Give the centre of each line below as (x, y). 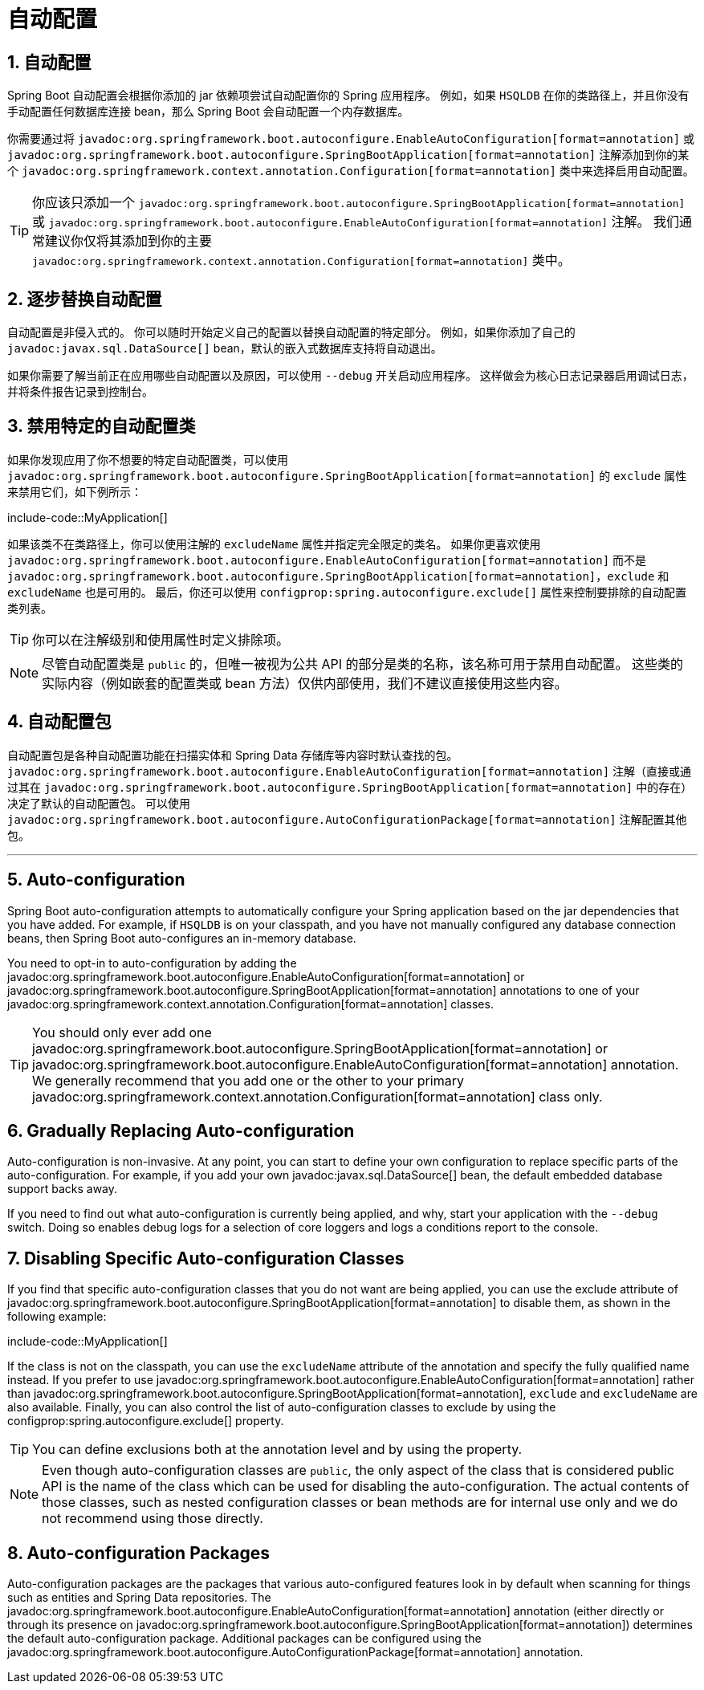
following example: (57, 1317)
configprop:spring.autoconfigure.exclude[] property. (146, 1421)
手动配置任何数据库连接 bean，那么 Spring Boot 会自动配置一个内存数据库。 (208, 112)
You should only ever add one (122, 1032)
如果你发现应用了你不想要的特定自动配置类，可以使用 (148, 459)
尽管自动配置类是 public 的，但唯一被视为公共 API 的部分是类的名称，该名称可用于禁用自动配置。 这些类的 (363, 664)
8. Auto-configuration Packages (138, 1553)
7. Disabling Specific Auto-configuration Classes (206, 1258)
